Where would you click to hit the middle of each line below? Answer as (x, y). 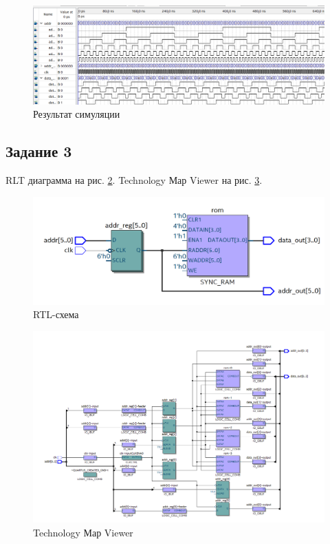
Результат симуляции (77, 114)
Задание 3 (39, 151)
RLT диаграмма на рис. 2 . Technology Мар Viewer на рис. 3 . (134, 180)
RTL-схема (56, 314)
